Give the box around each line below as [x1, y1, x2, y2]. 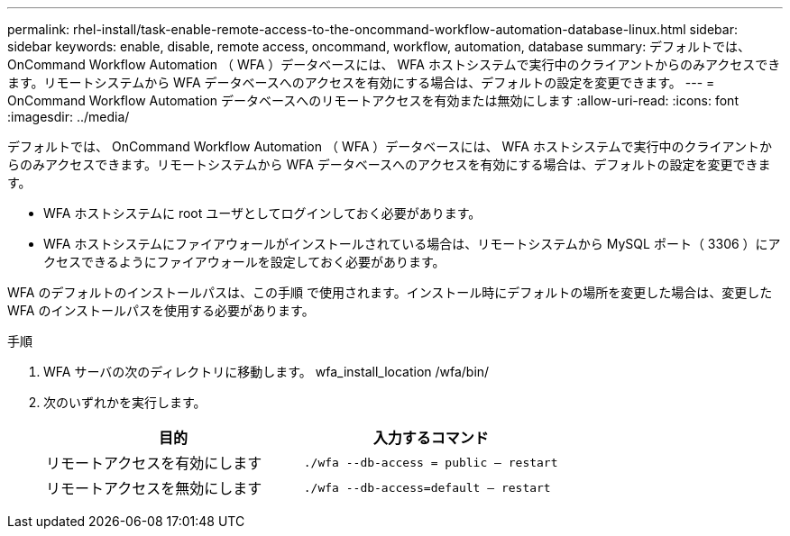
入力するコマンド [372, 429, 489, 447]
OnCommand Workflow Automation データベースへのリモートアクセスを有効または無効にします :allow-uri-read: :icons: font [7, 93, 739, 108]
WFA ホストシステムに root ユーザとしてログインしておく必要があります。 [43, 205, 482, 221]
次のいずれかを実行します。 [43, 395, 207, 410]
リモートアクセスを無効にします [46, 479, 262, 497]
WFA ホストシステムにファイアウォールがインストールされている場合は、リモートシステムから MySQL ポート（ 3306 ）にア [43, 236, 781, 251]
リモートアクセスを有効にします [46, 454, 262, 472]
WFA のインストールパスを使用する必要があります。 [7, 303, 315, 318]
